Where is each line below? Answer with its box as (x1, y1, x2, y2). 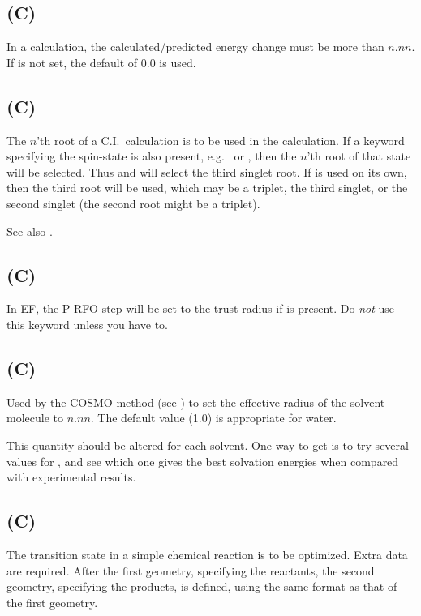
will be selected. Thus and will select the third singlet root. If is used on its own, (6, 163, 407, 180)
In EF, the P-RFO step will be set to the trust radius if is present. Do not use (6, 300, 395, 317)
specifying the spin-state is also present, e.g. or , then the (6, 148, 297, 165)
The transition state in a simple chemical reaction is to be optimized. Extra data (6, 545, 408, 563)
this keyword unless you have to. (6, 315, 168, 332)
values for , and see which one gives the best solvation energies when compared (6, 452, 399, 469)
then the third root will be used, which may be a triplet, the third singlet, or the (6, 179, 408, 196)
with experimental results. (6, 468, 136, 486)
